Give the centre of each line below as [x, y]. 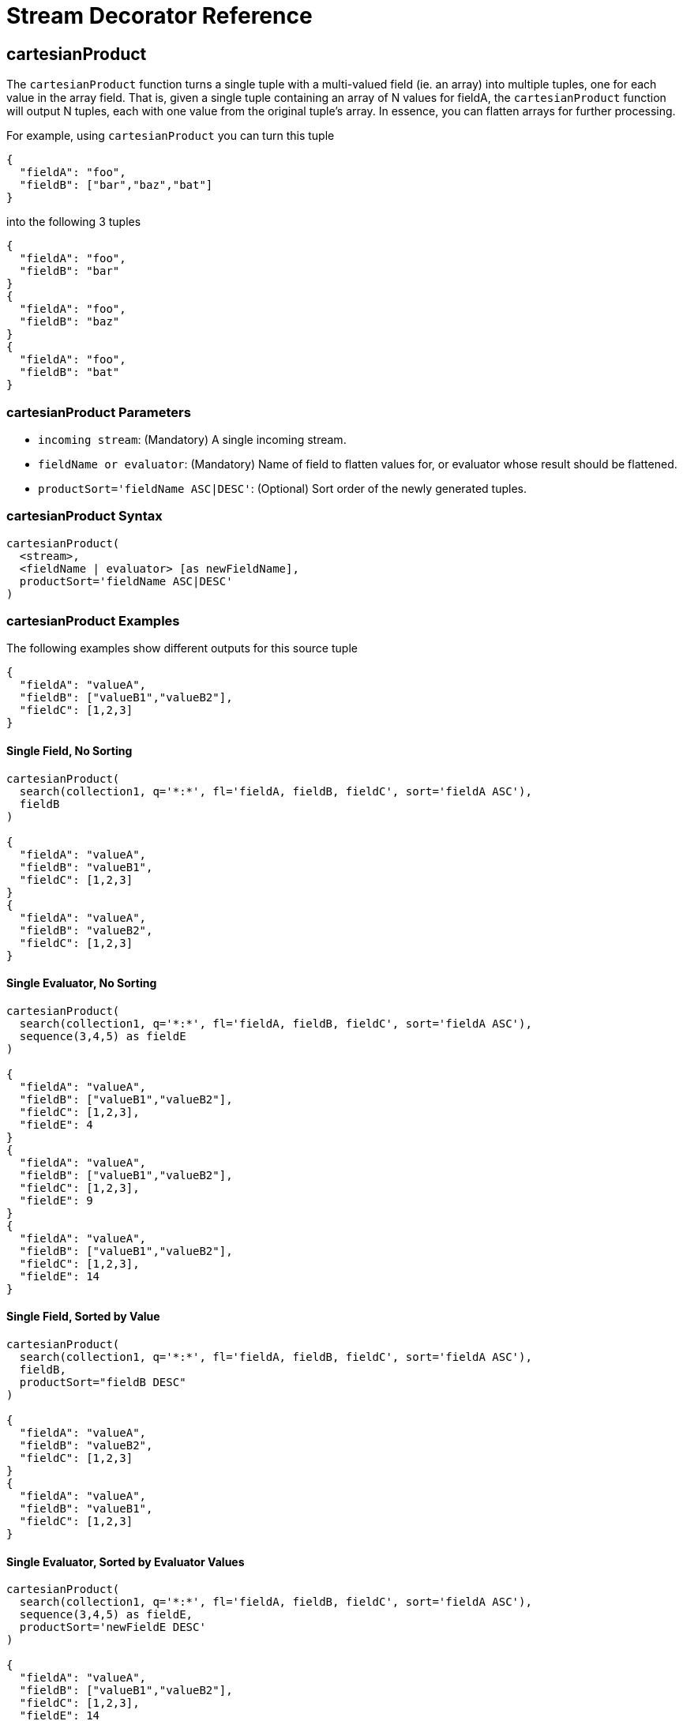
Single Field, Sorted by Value [83, 1317]
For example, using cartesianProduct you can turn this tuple [171, 136]
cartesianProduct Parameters [99, 412]
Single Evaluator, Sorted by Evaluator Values [126, 1561]
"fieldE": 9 [56, 1200]
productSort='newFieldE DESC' [113, 1627]
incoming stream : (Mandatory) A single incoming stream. [192, 439]
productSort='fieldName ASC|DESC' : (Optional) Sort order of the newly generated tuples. [282, 488]
